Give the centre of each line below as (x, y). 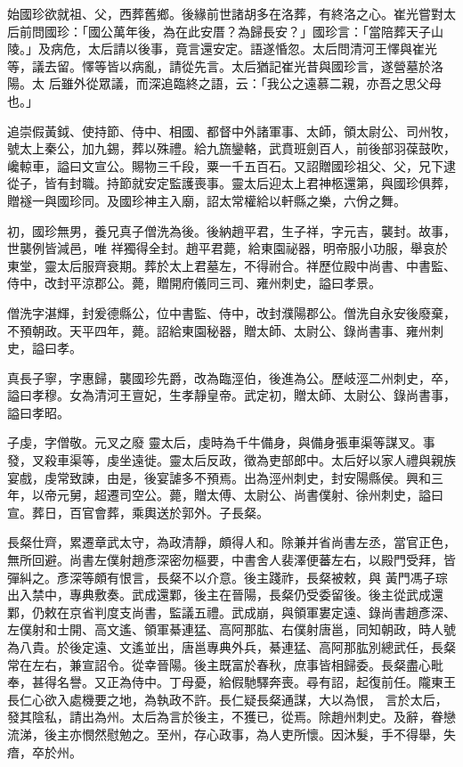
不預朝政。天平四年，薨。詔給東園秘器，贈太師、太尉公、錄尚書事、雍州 (219, 330)
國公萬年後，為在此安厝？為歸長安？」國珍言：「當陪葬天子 (259, 31)
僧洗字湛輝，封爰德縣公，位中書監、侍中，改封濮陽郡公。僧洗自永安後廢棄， (231, 312)
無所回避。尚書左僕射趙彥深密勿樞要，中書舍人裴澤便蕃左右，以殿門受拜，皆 (231, 560)
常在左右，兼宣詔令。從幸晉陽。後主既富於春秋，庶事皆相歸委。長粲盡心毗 (225, 664)
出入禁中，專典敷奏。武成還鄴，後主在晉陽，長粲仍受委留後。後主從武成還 (225, 595)
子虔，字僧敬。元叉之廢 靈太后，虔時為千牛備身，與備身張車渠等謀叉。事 (221, 442)
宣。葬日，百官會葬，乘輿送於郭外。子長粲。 (138, 512)
